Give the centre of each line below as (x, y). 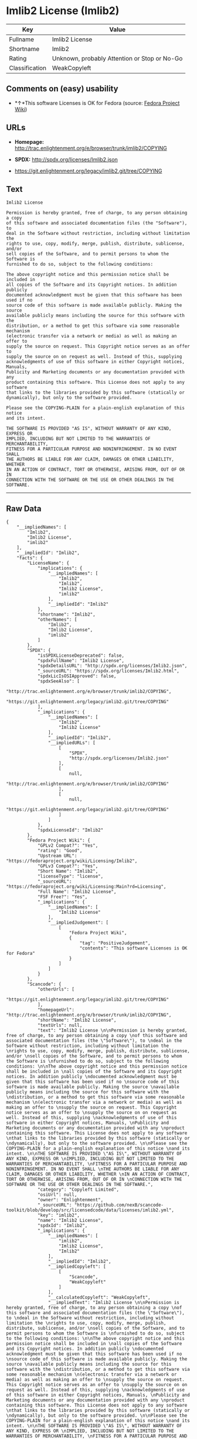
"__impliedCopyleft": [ (77, 1267)
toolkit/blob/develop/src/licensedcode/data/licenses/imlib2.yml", (90, 1210)
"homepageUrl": (56, 1010)
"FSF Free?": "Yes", (62, 897)
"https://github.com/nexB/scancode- (119, 1205)
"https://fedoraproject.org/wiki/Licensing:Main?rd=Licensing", (86, 887)
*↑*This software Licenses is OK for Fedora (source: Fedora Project (97, 103)
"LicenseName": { (48, 563)
